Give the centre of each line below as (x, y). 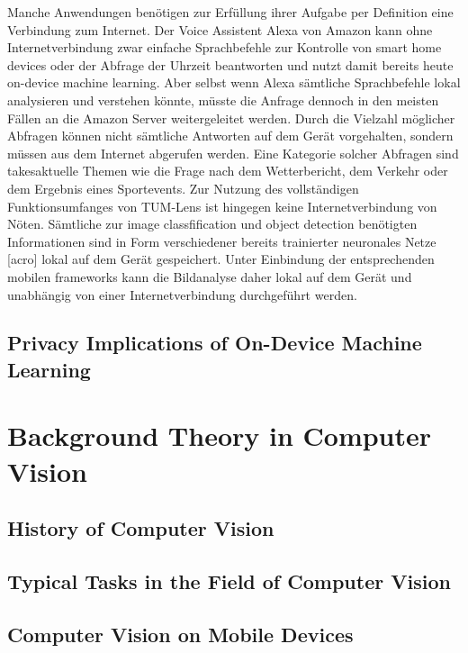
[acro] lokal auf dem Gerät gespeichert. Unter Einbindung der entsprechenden (221, 259)
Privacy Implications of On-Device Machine (215, 343)
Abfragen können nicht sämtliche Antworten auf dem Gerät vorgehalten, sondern (230, 136)
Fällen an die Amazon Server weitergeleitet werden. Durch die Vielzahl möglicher (231, 118)
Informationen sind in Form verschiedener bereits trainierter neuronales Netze (222, 241)
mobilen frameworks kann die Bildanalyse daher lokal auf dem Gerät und (210, 276)
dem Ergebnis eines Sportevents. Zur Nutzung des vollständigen (183, 188)
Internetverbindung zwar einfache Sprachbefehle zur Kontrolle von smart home (225, 47)
